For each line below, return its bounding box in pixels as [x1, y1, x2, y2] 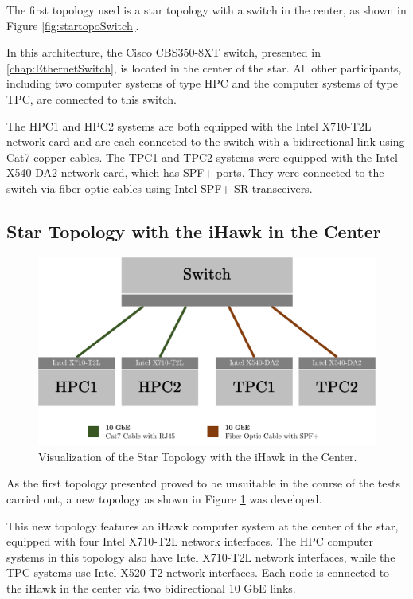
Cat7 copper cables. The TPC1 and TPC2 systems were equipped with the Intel [6, 148, 398, 165]
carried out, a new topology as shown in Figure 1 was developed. [6, 490, 322, 507]
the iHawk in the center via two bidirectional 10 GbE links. [6, 579, 296, 596]
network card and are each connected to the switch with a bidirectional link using [6, 133, 405, 150]
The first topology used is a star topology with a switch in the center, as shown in [6, 2, 407, 18]
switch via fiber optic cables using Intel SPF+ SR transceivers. [6, 179, 313, 196]
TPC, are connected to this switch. [6, 90, 177, 107]
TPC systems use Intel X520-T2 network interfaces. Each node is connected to [6, 564, 390, 581]
